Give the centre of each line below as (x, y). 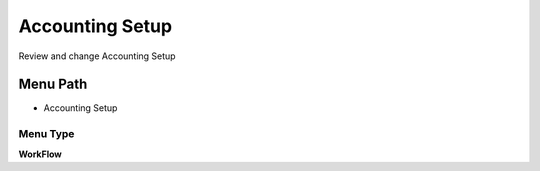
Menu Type (46, 134)
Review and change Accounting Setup (97, 56)
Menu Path (53, 84)
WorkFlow (40, 154)
